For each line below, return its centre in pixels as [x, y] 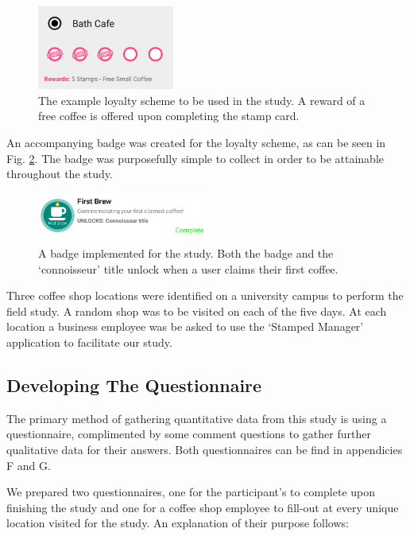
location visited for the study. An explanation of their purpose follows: [178, 523]
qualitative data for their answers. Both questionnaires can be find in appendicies [205, 449]
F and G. [29, 465]
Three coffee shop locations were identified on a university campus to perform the [205, 295]
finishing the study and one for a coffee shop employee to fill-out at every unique [203, 507]
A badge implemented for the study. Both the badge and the [186, 252]
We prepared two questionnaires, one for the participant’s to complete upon [191, 492]
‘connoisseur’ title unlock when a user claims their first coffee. [188, 268]
